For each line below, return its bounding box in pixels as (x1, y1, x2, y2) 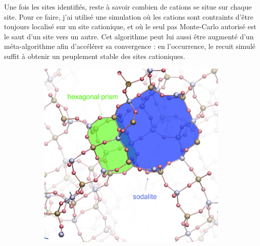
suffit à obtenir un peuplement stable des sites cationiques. (4, 50, 185, 61)
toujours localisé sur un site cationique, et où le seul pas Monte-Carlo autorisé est (4, 21, 256, 32)
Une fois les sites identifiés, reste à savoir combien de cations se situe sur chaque (4, 2, 252, 12)
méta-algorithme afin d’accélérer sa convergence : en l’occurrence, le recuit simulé (4, 41, 255, 51)
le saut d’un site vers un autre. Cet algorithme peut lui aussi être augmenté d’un (4, 31, 254, 41)
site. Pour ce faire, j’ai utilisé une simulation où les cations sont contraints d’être (4, 11, 253, 22)
